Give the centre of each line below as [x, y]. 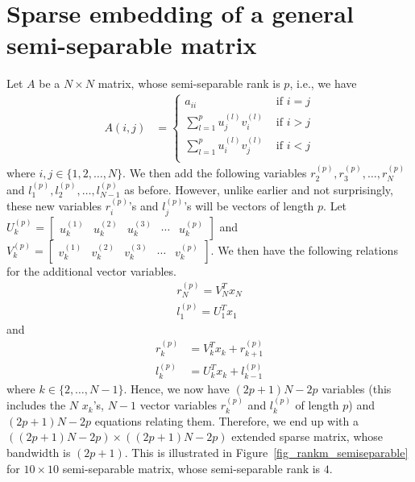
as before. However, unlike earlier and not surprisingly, [259, 189]
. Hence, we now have [176, 388]
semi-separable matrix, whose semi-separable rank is [191, 468]
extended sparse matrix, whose [307, 436]
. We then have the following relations [304, 249]
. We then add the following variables [215, 173]
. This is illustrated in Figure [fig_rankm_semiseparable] [266, 452]
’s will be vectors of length [249, 206]
